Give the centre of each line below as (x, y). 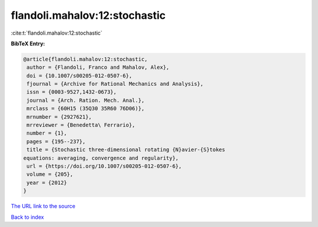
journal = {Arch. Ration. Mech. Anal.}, (86, 100)
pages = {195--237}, (56, 141)
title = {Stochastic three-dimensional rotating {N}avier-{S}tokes (126, 150)
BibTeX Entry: (28, 44)
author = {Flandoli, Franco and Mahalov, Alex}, (98, 67)
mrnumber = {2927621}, (59, 117)
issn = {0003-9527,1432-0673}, (72, 92)
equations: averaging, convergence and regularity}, (101, 158)
